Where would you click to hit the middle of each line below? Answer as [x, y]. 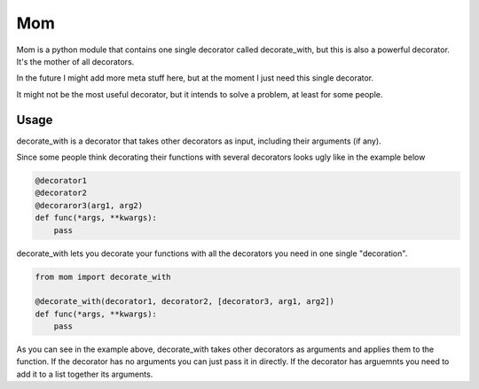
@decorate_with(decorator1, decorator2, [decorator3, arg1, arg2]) [185, 302]
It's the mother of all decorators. [75, 61]
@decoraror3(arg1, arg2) [89, 205]
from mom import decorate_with [103, 276]
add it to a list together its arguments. [85, 374]
